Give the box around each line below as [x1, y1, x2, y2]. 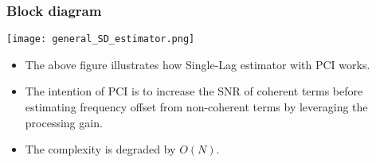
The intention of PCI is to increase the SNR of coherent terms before [25, 83, 363, 99]
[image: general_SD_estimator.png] [6, 33, 195, 45]
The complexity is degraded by [25, 141, 176, 157]
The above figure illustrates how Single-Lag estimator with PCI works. [25, 56, 370, 72]
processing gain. [25, 114, 103, 130]
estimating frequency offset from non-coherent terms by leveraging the [25, 99, 368, 115]
